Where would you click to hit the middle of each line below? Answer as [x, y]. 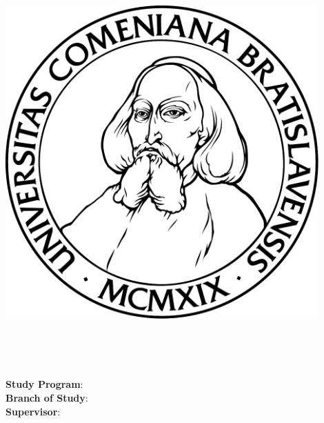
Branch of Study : [47, 397]
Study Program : [44, 384]
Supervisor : [33, 411]
